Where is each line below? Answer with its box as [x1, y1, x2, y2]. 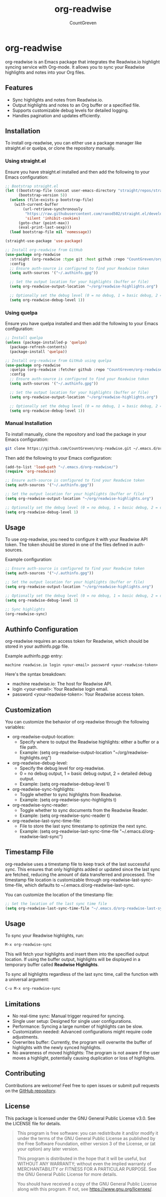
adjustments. [12, 1034, 39, 1040]
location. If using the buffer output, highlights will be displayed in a [5, 957, 141, 962]
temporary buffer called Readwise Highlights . [5, 961, 99, 968]
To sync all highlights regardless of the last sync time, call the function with [5, 971, 158, 977]
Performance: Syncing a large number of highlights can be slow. [12, 1023, 143, 1029]
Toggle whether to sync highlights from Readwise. [19, 792, 122, 798]
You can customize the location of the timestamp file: [5, 892, 114, 898]
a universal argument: [5, 976, 49, 983]
